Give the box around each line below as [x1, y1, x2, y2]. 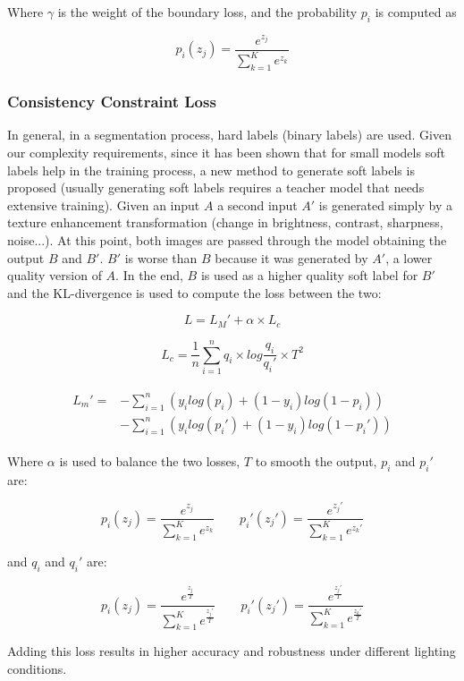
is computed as [375, 3, 457, 21]
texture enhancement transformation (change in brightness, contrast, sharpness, [7, 213, 443, 232]
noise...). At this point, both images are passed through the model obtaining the [7, 230, 447, 249]
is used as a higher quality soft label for [200, 266, 418, 285]
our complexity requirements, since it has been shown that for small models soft [7, 142, 445, 161]
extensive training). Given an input [7, 195, 200, 214]
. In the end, [115, 266, 183, 285]
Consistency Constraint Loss [7, 90, 216, 113]
